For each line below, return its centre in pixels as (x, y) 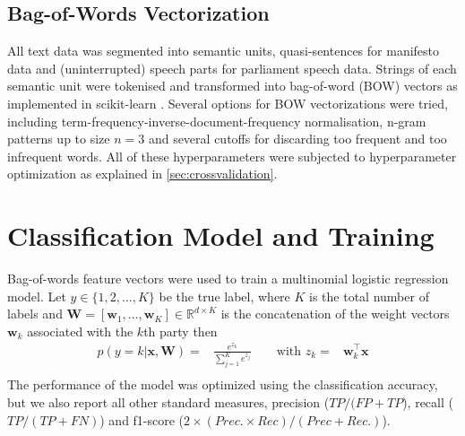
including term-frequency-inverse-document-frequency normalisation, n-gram (217, 121)
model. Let (37, 296)
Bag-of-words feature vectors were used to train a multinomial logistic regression (228, 279)
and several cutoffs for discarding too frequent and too (297, 139)
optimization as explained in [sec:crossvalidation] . (142, 174)
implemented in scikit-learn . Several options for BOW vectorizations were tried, (228, 103)
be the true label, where (224, 296)
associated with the (80, 331)
